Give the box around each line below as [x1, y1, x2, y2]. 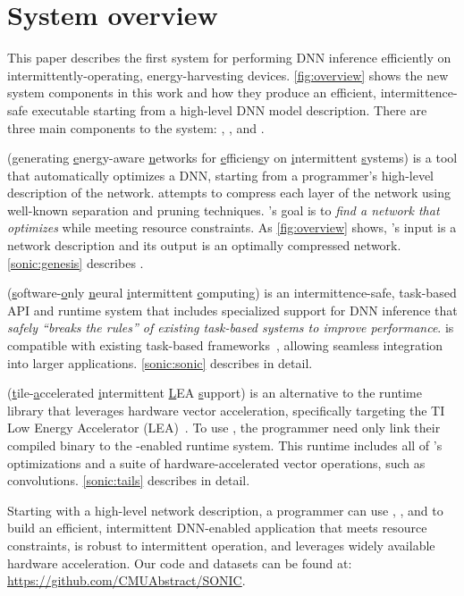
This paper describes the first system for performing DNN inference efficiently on [7, 48, 451, 67]
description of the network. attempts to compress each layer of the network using [7, 183, 451, 202]
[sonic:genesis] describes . [7, 253, 144, 272]
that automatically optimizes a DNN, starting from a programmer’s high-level [7, 165, 434, 184]
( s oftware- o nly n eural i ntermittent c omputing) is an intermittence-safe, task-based [7, 283, 457, 302]
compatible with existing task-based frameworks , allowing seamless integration [7, 336, 443, 355]
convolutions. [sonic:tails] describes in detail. [7, 471, 250, 490]
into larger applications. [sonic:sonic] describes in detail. [7, 353, 313, 372]
